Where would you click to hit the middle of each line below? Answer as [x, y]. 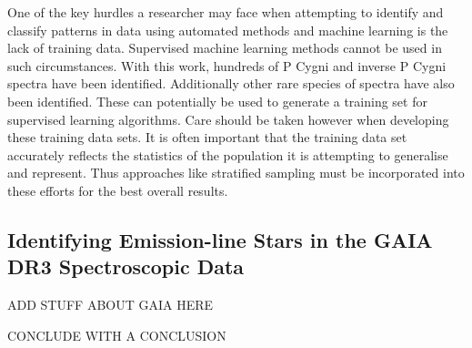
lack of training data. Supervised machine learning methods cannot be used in [225, 48]
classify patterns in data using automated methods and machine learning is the [228, 30]
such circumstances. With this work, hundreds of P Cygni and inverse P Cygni [227, 65]
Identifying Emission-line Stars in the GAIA [220, 239]
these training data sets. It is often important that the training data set [207, 137]
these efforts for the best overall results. [118, 190]
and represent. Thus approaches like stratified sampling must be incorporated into [236, 173]
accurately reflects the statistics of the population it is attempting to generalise [228, 154]
